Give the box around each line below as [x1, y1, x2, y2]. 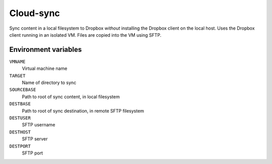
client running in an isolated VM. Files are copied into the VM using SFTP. [9, 32, 162, 38]
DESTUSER [9, 115, 31, 121]
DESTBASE [9, 101, 31, 107]
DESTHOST [9, 129, 31, 135]
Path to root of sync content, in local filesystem [22, 94, 120, 100]
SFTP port [22, 150, 43, 156]
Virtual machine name [22, 65, 67, 71]
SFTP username [22, 122, 55, 128]
